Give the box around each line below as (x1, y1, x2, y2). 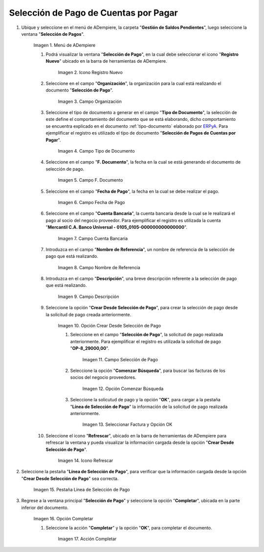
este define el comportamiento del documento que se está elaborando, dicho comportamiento (45, 116, 236, 122)
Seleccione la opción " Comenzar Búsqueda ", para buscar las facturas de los (70, 368, 226, 373)
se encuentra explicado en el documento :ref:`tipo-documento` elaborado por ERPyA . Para (45, 123, 228, 129)
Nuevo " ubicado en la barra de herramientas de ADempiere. (45, 58, 167, 64)
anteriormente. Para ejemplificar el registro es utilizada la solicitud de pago (70, 338, 221, 345)
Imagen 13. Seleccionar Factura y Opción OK (82, 421, 173, 428)
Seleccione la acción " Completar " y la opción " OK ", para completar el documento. (45, 525, 212, 530)
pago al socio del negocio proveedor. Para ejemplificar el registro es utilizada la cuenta (45, 217, 221, 223)
